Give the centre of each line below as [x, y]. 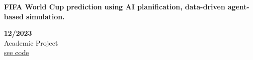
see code [17, 52]
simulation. [45, 16]
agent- [239, 6]
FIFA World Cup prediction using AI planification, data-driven [115, 6]
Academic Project [31, 42]
